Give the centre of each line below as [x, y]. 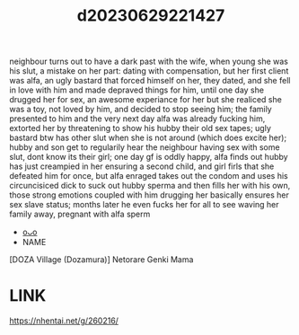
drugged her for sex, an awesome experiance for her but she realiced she [146, 100]
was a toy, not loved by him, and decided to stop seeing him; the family [141, 110]
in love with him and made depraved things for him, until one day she [137, 90]
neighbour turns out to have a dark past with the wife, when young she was [149, 62]
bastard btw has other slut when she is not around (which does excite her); [148, 138]
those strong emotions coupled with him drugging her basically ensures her [149, 195]
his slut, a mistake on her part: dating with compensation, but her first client [149, 71]
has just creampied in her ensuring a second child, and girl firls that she [142, 166]
